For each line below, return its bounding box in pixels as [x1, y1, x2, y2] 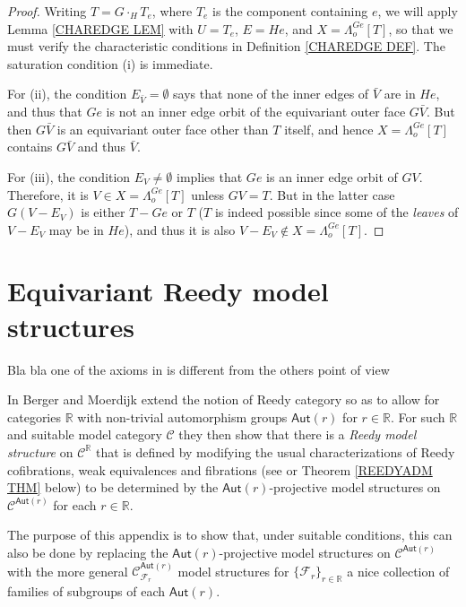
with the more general [7, 561, 128, 580]
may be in [48, 220, 104, 238]
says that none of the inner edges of [173, 84, 369, 103]
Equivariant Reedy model [7, 273, 329, 309]
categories [7, 407, 61, 426]
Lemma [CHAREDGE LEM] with [7, 19, 194, 38]
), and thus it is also [124, 220, 236, 238]
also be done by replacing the [7, 542, 168, 561]
